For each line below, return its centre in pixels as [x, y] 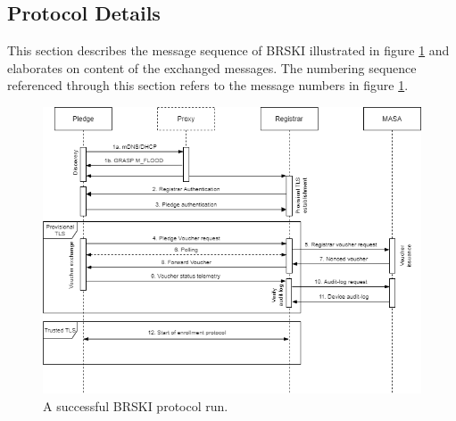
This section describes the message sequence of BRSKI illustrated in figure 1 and [228, 50]
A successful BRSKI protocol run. [136, 405]
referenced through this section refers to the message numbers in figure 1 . [208, 85]
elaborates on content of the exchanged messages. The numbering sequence [212, 67]
